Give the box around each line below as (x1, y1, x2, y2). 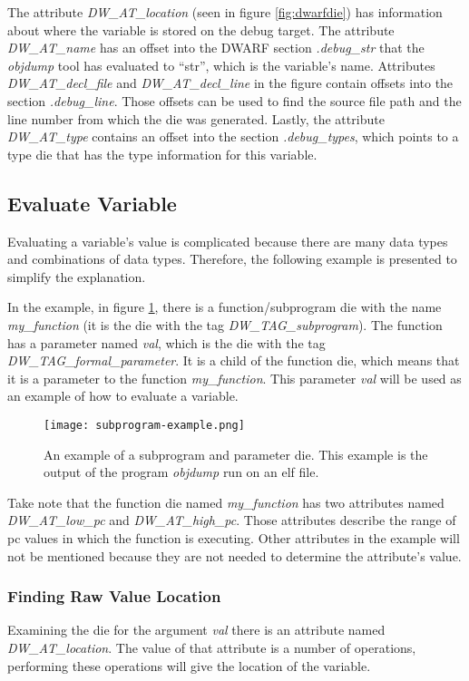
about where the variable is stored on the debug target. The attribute (7, 20, 395, 39)
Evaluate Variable (7, 189, 177, 217)
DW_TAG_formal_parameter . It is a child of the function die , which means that (7, 351, 460, 370)
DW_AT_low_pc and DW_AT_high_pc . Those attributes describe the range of (7, 511, 456, 530)
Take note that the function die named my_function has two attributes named (7, 492, 445, 511)
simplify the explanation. (7, 267, 146, 286)
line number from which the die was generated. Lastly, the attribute (7, 109, 385, 128)
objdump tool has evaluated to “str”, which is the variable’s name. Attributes (7, 55, 435, 74)
